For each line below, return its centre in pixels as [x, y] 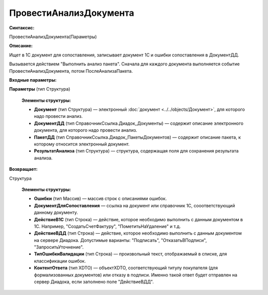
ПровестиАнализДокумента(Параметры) [53, 37]
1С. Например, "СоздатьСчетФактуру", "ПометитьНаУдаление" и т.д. [107, 226]
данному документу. [56, 212]
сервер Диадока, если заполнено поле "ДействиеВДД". [94, 282]
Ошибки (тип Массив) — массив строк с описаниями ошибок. [100, 198]
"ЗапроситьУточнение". [59, 247]
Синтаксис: [22, 28]
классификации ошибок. [60, 261]
